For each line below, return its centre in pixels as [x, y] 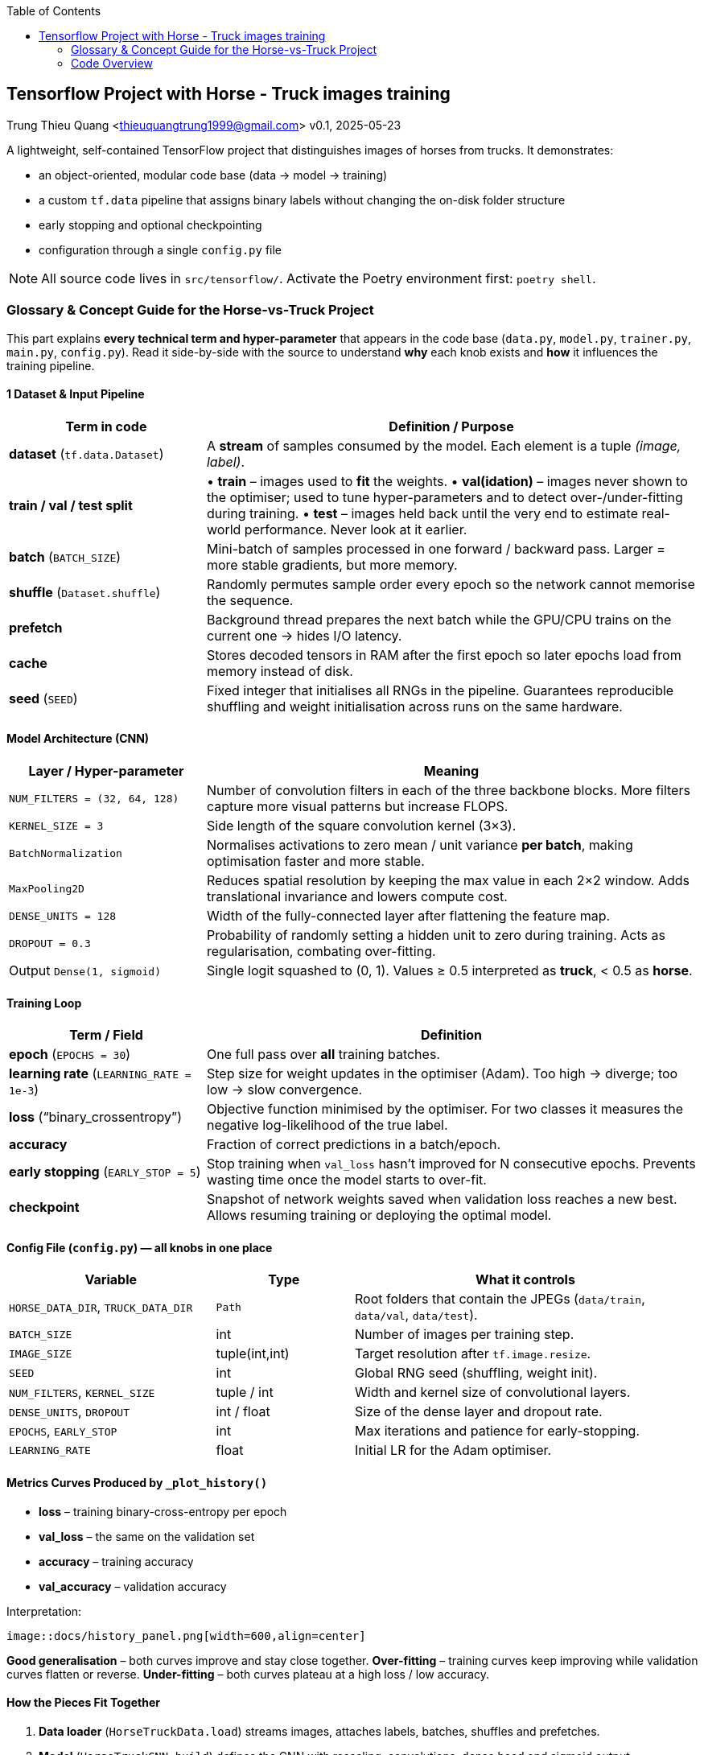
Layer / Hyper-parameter [106, 771]
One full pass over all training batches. [323, 1055]
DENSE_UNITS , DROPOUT [69, 1412]
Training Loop [44, 1003]
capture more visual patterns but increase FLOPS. [357, 807]
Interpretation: [44, 1611]
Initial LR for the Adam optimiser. [453, 1450]
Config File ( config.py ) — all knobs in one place [140, 1247]
